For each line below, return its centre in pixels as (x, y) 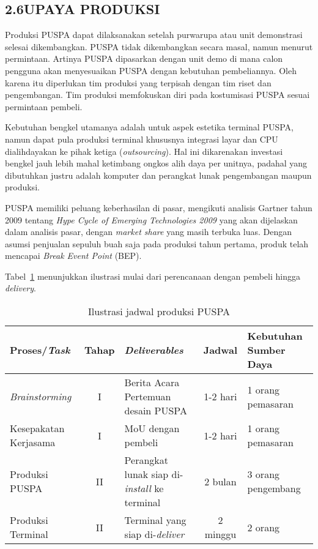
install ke (144, 488)
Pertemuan (148, 397)
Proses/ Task (40, 350)
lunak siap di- (154, 474)
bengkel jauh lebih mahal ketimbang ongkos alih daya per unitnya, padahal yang (156, 163)
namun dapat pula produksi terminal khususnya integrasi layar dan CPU (142, 139)
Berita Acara (152, 383)
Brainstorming (41, 397)
